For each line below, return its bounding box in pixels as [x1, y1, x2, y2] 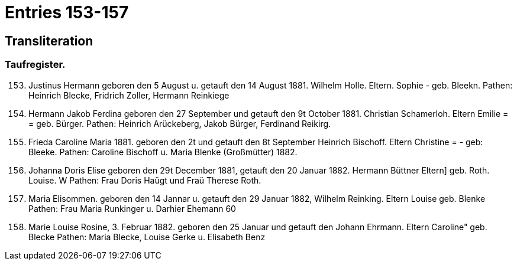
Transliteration [5, 33, 93, 48]
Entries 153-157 [5, 2, 129, 22]
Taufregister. [5, 58, 66, 71]
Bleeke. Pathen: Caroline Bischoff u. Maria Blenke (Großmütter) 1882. [28, 146, 298, 157]
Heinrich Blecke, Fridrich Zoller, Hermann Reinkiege [28, 90, 230, 100]
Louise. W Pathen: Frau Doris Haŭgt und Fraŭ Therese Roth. [28, 175, 261, 185]
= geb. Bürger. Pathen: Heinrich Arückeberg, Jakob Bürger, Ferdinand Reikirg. [28, 118, 331, 129]
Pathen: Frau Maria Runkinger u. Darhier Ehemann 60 [28, 203, 236, 214]
